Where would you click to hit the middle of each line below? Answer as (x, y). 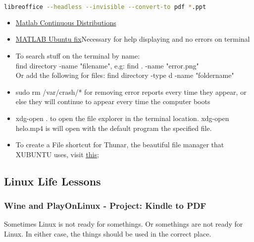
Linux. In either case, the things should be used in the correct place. (108, 234)
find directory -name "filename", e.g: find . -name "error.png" (107, 65)
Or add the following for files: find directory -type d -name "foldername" (125, 75)
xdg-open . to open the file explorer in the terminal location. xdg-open (122, 118)
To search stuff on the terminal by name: (78, 56)
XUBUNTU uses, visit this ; (57, 154)
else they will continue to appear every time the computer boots (113, 101)
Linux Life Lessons (52, 181)
